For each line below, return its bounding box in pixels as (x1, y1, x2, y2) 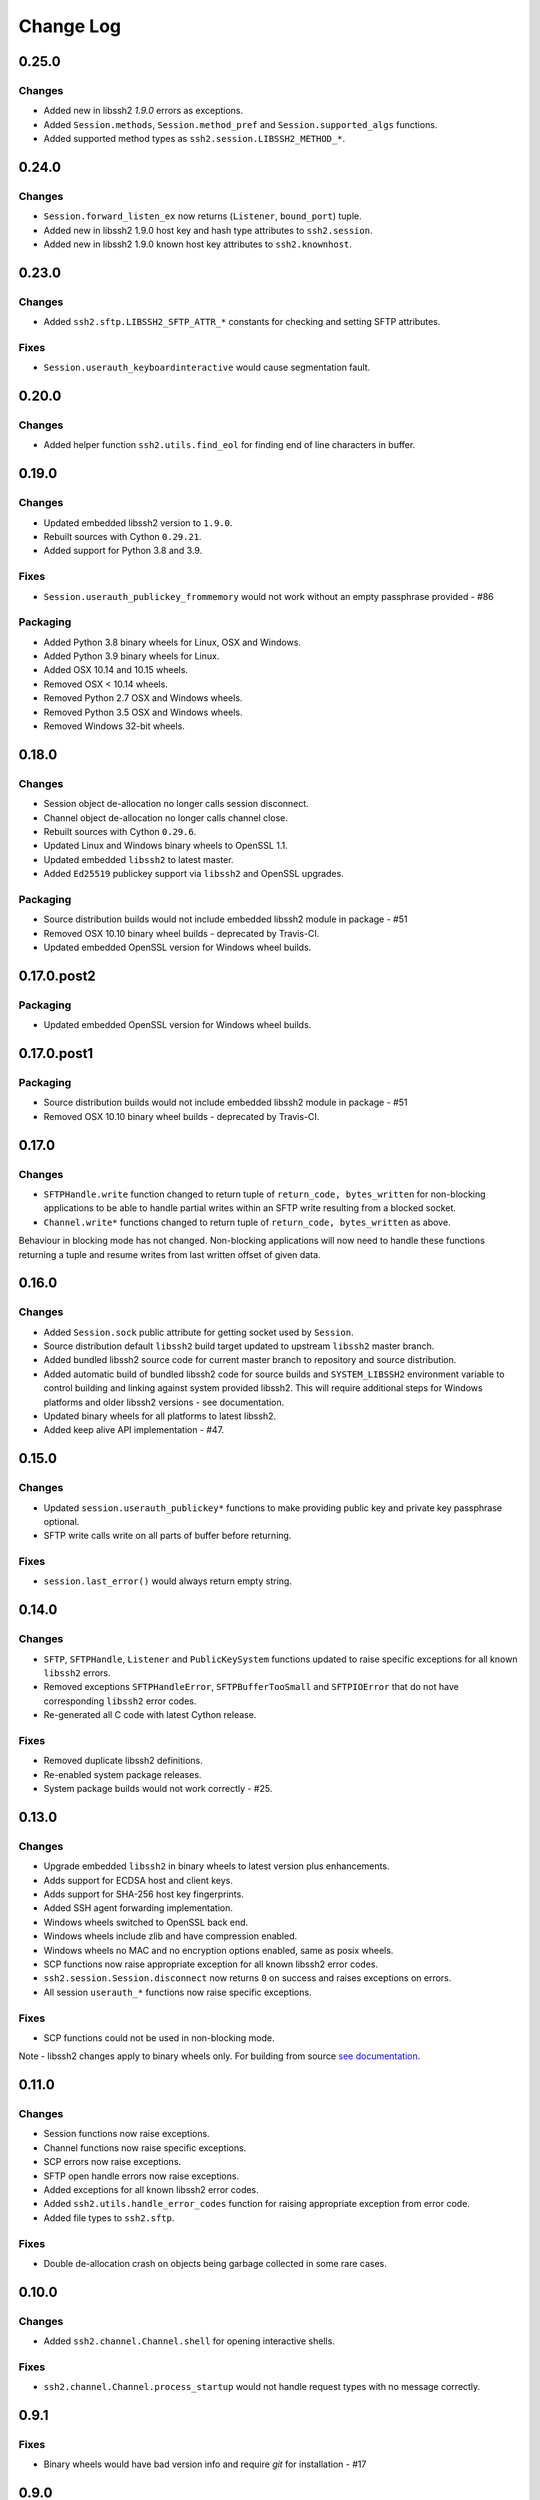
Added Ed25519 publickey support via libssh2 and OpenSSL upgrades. (43, 868, 344, 880)
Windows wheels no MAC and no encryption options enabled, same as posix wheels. (43, 1944, 394, 1956)
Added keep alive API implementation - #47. (43, 1424, 225, 1436)
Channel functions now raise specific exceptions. (43, 2141, 247, 2154)
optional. (43, 1515, 80, 1527)
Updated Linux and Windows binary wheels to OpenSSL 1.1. (43, 840, 289, 852)
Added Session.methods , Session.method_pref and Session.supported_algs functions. (43, 118, 438, 130)
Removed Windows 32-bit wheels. (43, 720, 185, 732)
